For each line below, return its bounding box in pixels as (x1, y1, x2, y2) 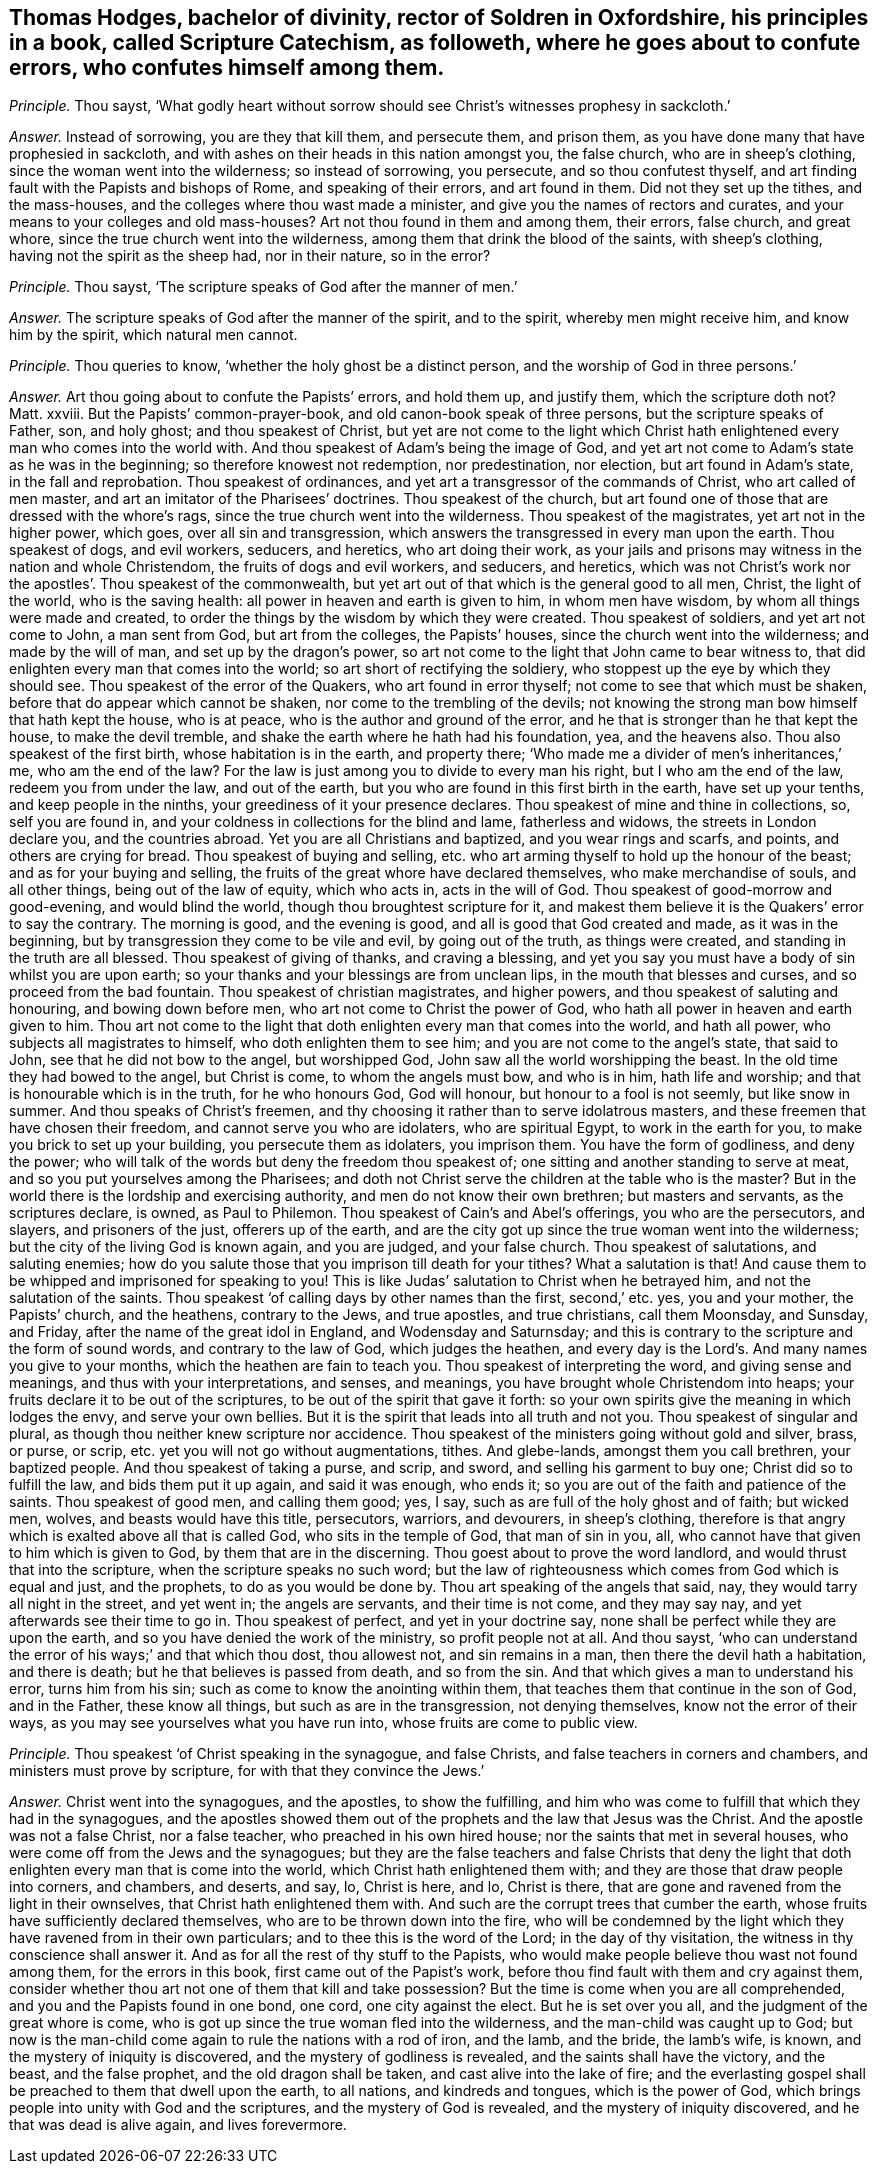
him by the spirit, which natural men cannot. (9, 326, 298, 344)
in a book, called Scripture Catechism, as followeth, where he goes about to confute (9, 30, 861, 55)
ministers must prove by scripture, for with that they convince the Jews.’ (9, 1762, 485, 1780)
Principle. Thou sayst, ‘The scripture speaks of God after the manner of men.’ (9, 278, 518, 296)
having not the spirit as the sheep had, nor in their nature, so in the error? (9, 247, 491, 265)
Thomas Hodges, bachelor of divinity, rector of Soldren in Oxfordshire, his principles (9, 5, 869, 30)
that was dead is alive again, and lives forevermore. (9, 2116, 347, 2134)
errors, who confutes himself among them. (9, 55, 445, 80)
